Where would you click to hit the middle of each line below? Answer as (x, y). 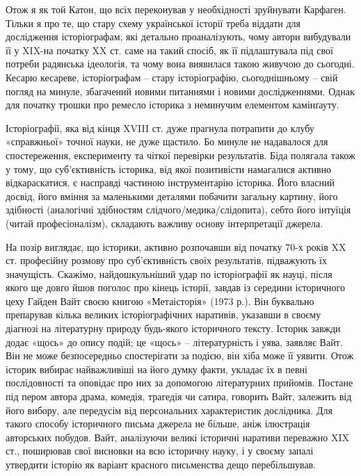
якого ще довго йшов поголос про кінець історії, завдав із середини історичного (175, 287)
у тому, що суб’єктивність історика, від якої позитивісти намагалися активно (169, 169)
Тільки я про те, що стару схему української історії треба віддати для (153, 23)
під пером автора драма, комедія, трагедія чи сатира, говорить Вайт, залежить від (179, 396)
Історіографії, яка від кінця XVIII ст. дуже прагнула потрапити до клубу (160, 128)
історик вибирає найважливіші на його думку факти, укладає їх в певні (157, 369)
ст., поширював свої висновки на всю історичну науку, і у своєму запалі (160, 451)
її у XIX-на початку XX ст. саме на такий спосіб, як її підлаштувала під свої (169, 50)
